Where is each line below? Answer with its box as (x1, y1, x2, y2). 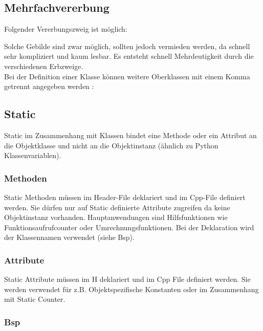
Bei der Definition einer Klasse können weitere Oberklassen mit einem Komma (4, 71, 250, 81)
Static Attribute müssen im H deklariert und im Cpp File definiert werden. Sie (4, 274, 251, 284)
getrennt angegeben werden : (4, 81, 94, 92)
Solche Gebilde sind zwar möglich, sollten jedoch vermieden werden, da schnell (4, 40, 250, 51)
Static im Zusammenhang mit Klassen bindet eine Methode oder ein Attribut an (4, 129, 257, 140)
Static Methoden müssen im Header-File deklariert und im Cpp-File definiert (4, 191, 246, 202)
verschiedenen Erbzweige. (4, 60, 83, 71)
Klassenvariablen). (4, 150, 61, 161)
